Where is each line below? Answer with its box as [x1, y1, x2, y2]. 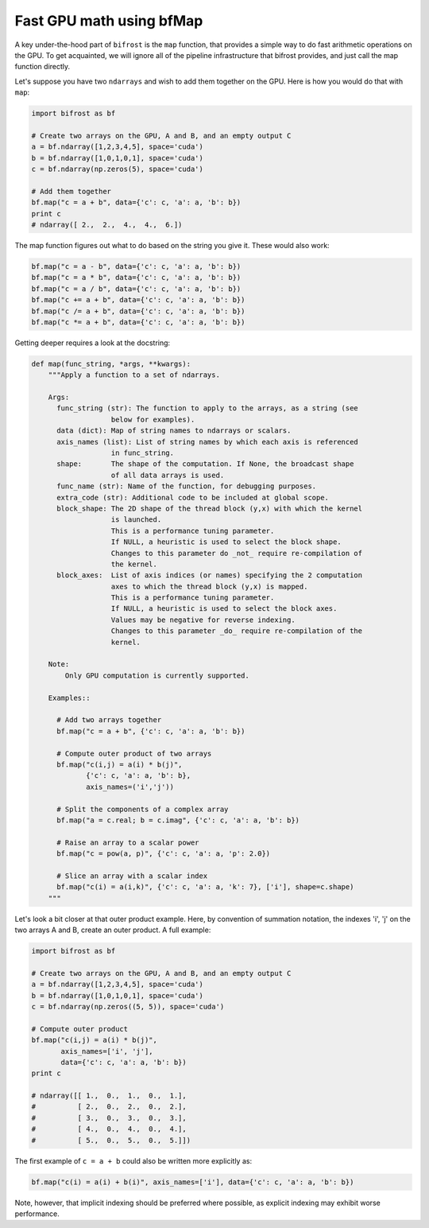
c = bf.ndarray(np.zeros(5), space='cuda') [31, 165, 204, 174]
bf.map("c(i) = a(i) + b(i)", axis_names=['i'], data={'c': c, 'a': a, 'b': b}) [31, 1177, 354, 1187]
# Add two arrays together [56, 716, 162, 725]
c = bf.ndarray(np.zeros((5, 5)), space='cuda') [31, 1002, 225, 1011]
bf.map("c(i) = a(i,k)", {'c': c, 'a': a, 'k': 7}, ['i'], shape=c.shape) [56, 883, 354, 892]
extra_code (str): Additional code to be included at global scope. [56, 493, 330, 502]
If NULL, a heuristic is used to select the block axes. [110, 604, 338, 613]
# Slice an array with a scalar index [56, 871, 208, 880]
